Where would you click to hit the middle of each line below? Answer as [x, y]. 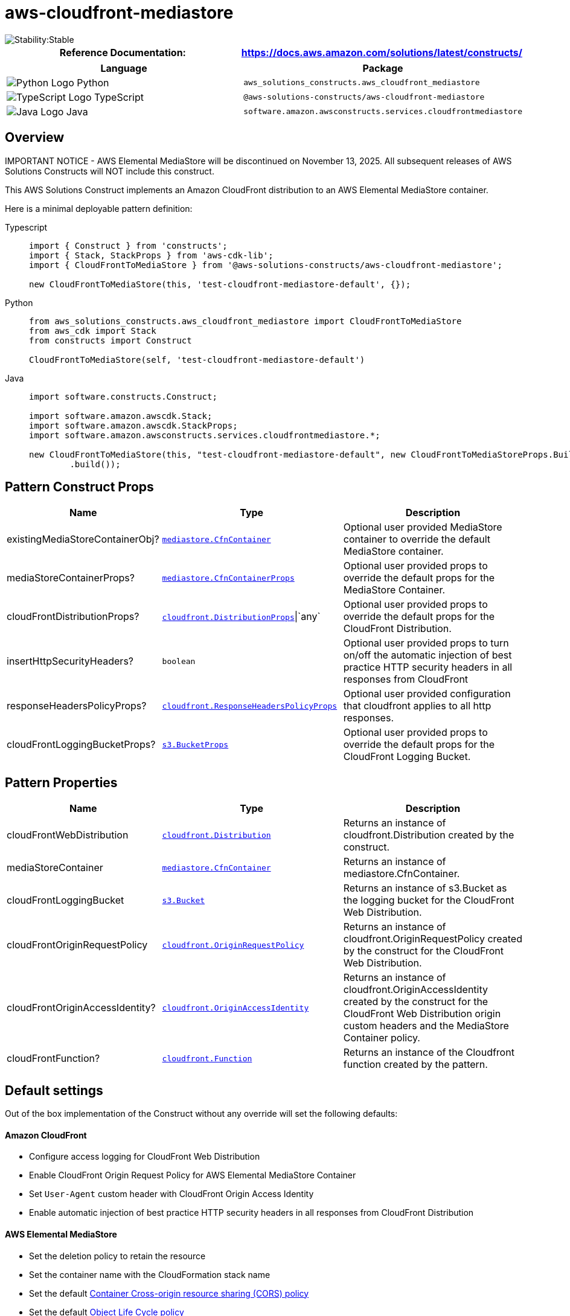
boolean [179, 661]
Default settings [54, 1090]
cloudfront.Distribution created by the [429, 835]
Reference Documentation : [123, 52]
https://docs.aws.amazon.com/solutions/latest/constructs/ [382, 52]
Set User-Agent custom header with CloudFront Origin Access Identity [171, 1194]
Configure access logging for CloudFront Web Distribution [145, 1157]
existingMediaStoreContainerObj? [83, 539]
